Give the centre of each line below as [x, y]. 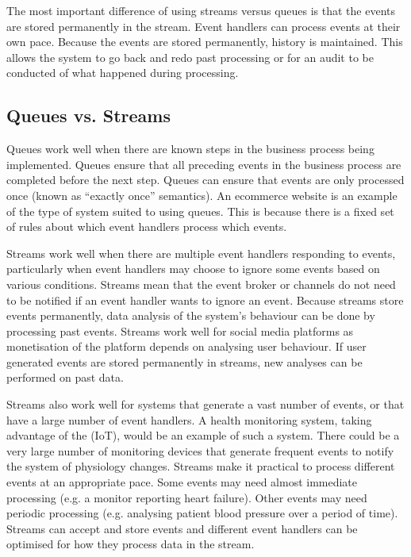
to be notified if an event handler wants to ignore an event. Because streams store [205, 300]
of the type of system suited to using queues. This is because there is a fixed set [200, 211]
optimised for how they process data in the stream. [131, 544]
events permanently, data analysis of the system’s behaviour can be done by [191, 315]
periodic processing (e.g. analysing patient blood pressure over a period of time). [202, 513]
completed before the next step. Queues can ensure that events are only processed [205, 180]
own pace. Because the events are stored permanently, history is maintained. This [205, 42]
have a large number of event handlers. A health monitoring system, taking [189, 419]
